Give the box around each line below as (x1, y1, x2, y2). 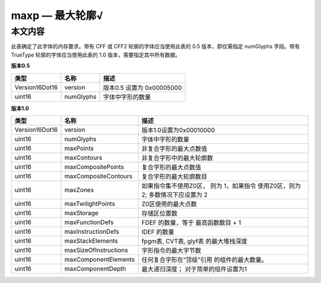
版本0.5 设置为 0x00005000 (103, 83, 182, 92)
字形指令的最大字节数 (141, 246, 202, 254)
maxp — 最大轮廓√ (11, 9, 103, 22)
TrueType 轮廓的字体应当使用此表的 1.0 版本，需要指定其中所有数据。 (11, 51, 181, 58)
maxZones (64, 185, 95, 194)
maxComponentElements (64, 255, 135, 263)
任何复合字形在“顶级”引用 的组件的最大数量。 (141, 256, 267, 264)
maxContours (64, 153, 102, 162)
